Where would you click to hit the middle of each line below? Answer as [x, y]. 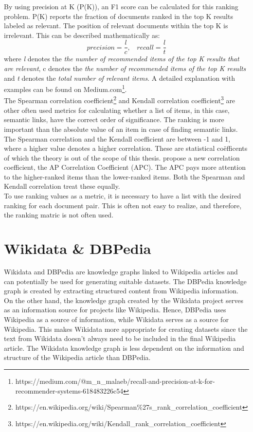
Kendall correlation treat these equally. [62, 186]
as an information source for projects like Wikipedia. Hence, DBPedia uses [115, 310]
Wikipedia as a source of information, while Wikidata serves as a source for [116, 319]
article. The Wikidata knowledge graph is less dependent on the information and [124, 348]
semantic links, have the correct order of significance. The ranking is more [114, 119]
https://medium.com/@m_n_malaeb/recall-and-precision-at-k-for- [115, 381]
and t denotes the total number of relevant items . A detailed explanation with [119, 78]
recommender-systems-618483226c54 [69, 390]
